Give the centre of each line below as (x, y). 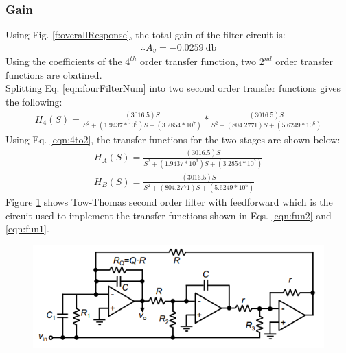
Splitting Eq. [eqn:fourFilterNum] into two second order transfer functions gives (173, 88)
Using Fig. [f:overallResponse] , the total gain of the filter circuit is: (146, 35)
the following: (34, 102)
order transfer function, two (198, 61)
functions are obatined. (54, 74)
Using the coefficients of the (64, 61)
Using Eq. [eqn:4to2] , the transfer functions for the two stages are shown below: (173, 139)
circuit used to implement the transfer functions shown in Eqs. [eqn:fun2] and (169, 215)
